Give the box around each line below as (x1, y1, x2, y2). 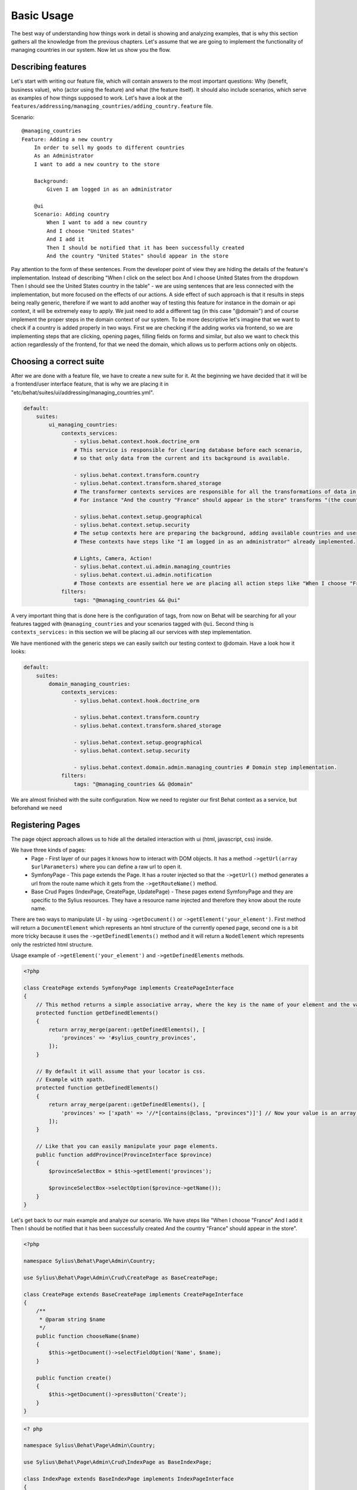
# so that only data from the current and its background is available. (73, 455, 291, 461)
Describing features (11, 62, 87, 72)
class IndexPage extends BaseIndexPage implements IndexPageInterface (23, 1475, 234, 1482)
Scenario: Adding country (33, 211, 110, 218)
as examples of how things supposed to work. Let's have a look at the (11, 94, 183, 101)
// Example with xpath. (36, 1076, 105, 1083)
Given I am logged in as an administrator (46, 185, 173, 193)
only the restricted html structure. (11, 940, 93, 948)
